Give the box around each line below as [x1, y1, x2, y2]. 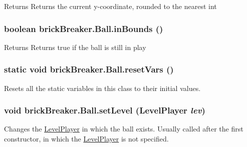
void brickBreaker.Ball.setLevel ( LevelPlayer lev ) [4, 104, 205, 116]
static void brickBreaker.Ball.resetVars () [4, 63, 174, 75]
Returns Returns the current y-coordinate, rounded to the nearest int [4, 1, 217, 11]
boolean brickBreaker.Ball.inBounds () [4, 22, 163, 34]
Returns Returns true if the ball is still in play [4, 41, 146, 52]
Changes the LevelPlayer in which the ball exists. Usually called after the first [4, 123, 243, 134]
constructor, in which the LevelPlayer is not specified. [4, 133, 169, 144]
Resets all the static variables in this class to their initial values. [4, 82, 201, 93]
